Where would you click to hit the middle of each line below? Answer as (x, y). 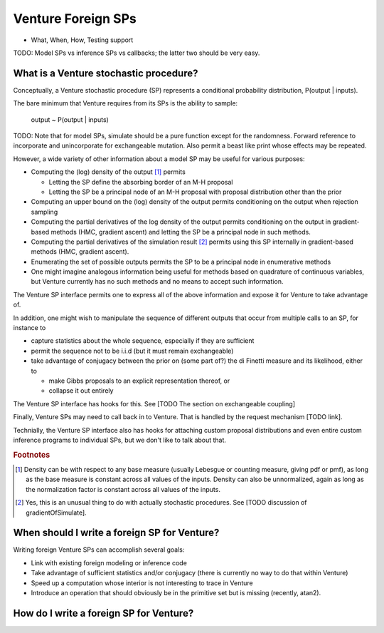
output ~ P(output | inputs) (70, 119)
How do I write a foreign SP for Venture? (103, 613)
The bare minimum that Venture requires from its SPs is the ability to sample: (126, 103)
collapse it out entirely (81, 391)
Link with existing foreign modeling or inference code (109, 562)
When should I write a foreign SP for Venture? (116, 533)
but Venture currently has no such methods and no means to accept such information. (157, 282)
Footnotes (32, 455)
